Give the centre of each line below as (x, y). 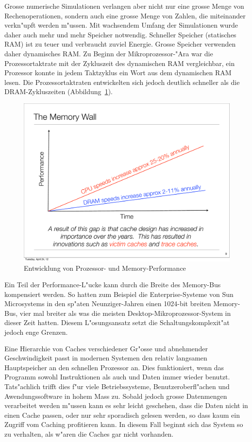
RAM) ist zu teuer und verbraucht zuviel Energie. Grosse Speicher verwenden (120, 44)
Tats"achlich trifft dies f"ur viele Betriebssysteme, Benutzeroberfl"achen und (117, 386)
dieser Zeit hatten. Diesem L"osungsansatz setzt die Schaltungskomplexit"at (117, 322)
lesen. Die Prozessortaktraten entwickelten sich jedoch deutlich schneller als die (122, 82)
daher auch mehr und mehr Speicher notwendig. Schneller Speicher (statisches (120, 34)
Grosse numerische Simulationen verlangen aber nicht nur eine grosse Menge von (124, 6)
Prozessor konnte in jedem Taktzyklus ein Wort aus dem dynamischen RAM (118, 73)
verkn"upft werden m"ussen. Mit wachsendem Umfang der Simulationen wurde (121, 25)
